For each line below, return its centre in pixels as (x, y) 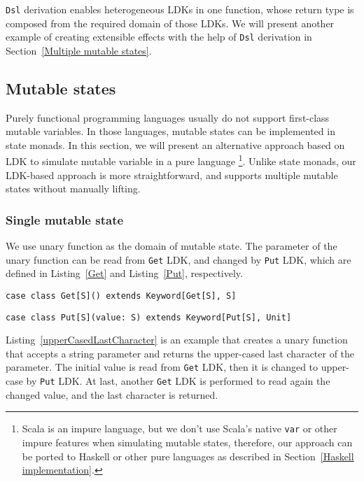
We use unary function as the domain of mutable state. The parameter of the (171, 246)
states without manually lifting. (73, 189)
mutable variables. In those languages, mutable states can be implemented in (170, 131)
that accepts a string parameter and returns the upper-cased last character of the (180, 353)
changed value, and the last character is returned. (112, 394)
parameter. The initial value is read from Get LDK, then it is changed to (162, 367)
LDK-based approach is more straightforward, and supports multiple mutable (172, 175)
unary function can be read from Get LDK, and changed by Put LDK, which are (178, 259)
